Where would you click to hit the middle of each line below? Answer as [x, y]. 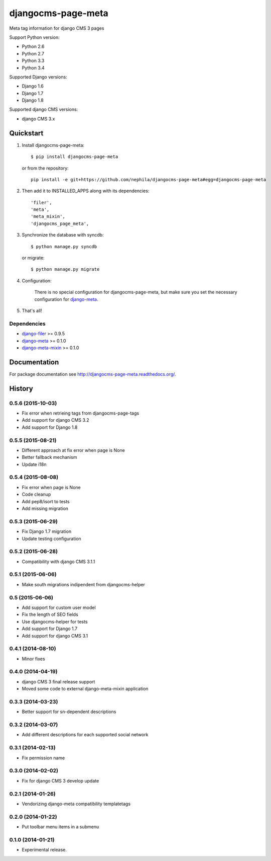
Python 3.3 [33, 61]
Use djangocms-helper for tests [55, 621]
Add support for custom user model [59, 607]
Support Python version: [34, 37]
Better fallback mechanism [49, 457]
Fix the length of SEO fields [50, 614]
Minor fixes [33, 659]
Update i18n [34, 464]
